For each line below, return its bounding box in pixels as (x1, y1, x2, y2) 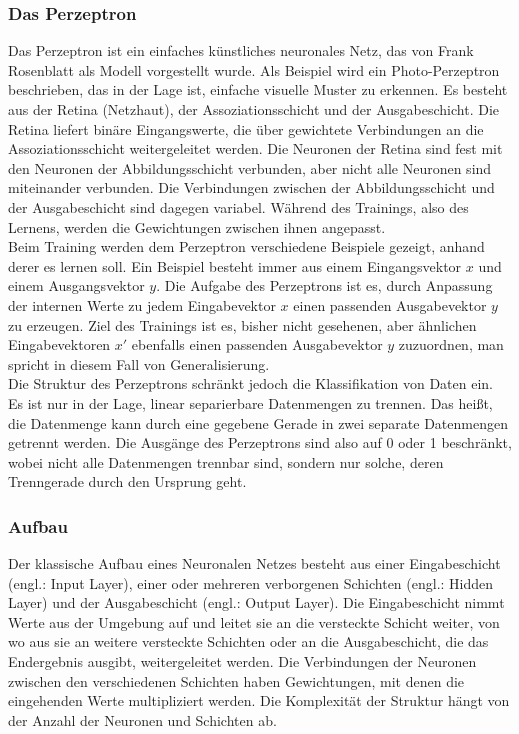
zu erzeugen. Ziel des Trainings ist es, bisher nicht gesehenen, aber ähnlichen (8, 314, 477, 335)
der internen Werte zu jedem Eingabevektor (8, 294, 276, 315)
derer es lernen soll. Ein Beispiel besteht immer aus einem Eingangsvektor (8, 255, 462, 276)
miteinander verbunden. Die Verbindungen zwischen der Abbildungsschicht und (8, 177, 495, 198)
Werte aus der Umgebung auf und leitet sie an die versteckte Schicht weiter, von (8, 611, 500, 632)
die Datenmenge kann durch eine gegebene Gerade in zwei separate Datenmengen (8, 412, 508, 433)
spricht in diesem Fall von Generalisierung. (8, 353, 270, 374)
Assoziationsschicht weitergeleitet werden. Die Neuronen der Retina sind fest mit (8, 138, 503, 159)
